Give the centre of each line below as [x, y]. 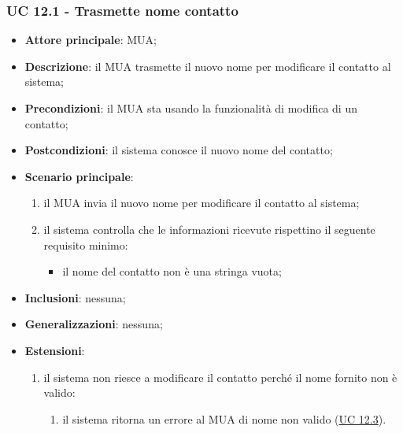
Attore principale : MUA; [91, 40]
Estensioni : [55, 350]
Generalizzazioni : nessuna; [94, 324]
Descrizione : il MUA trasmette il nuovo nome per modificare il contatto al [208, 66]
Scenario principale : [79, 176]
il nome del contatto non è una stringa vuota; [172, 271]
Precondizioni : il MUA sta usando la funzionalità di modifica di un [191, 108]
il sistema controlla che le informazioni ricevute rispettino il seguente [209, 229]
